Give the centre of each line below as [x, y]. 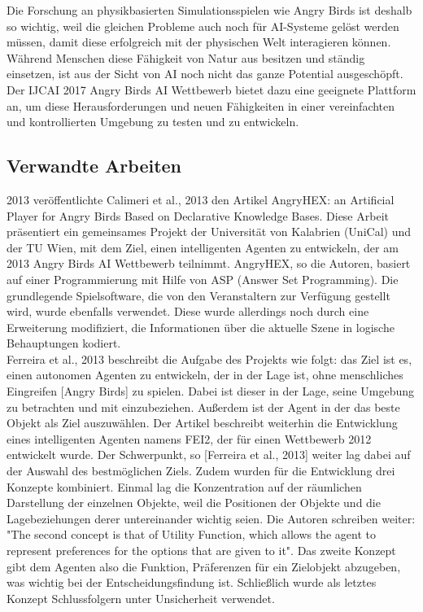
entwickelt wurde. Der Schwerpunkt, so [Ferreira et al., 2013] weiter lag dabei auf [209, 455]
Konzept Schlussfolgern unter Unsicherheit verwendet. [141, 598]
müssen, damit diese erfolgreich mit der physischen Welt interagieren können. [199, 42]
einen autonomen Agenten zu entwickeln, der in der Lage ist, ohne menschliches [205, 375]
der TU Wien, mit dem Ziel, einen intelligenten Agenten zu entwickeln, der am [203, 247]
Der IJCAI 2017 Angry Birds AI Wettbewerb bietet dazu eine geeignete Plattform [211, 89]
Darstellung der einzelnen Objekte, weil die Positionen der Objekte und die [194, 503]
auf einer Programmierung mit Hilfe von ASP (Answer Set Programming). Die [203, 279]
